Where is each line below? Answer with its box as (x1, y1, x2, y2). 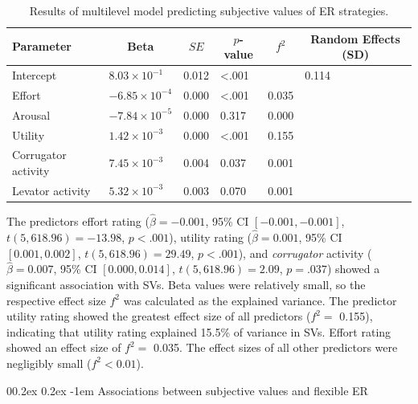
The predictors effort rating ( (6, 213, 150, 230)
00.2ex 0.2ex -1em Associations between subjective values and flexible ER (6, 382, 368, 398)
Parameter (12, 38, 72, 55)
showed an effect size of (6, 339, 121, 356)
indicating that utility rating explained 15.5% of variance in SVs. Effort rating (6, 323, 391, 340)
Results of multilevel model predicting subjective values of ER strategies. (29, 2, 389, 18)
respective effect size (6, 292, 106, 308)
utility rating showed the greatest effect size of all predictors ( (6, 308, 311, 324)
